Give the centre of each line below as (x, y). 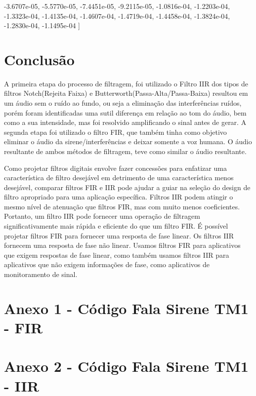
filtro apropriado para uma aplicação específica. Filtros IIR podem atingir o (119, 197)
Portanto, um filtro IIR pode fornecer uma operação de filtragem (102, 216)
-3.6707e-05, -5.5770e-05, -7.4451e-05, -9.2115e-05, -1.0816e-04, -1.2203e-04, (117, 6)
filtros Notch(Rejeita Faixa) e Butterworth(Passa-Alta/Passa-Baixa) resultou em (126, 93)
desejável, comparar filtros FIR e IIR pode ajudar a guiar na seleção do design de (127, 187)
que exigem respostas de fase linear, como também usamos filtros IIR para (117, 255)
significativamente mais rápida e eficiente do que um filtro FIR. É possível (116, 226)
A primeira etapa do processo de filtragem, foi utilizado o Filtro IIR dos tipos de (126, 83)
